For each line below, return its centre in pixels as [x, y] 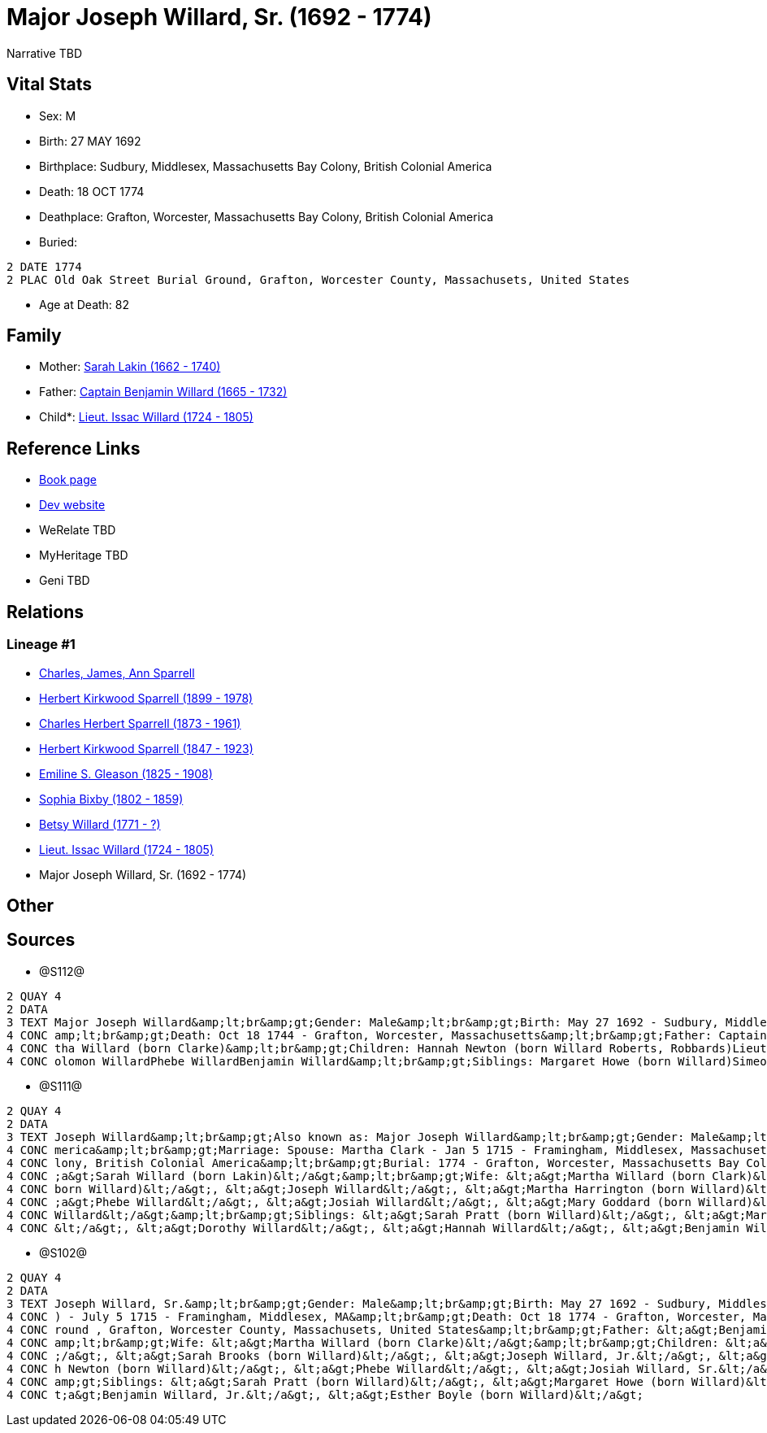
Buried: [58, 242]
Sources [41, 940]
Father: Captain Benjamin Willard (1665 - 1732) [163, 392]
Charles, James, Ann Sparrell [117, 673]
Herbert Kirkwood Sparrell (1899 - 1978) [146, 698]
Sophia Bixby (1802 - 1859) [111, 799]
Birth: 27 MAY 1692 [90, 141]
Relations [45, 612]
